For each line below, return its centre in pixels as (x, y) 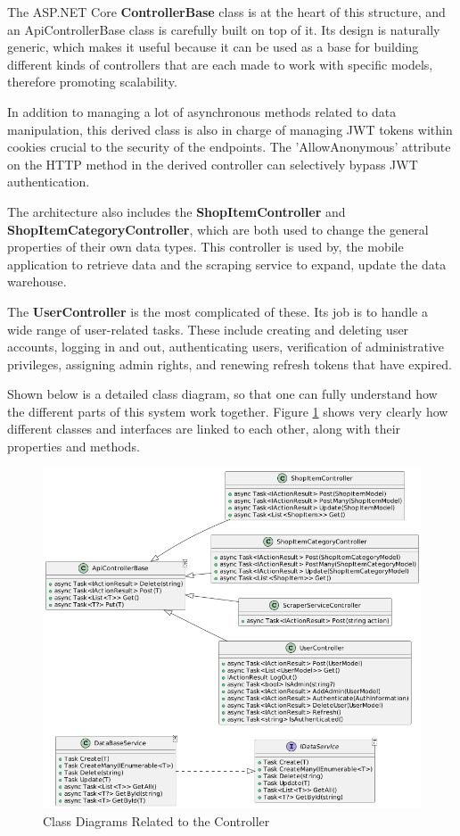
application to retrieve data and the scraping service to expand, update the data (227, 264)
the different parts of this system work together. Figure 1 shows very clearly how (228, 411)
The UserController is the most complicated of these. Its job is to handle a (218, 311)
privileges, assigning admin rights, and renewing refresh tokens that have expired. (230, 364)
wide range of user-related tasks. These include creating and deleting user (208, 329)
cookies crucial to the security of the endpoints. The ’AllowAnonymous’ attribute (229, 147)
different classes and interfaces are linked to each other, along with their (204, 429)
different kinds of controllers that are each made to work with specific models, (220, 64)
